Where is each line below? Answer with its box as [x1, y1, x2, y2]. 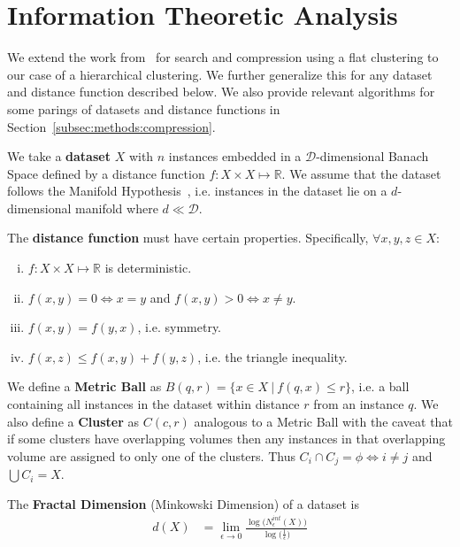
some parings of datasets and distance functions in [7, 99, 280, 118]
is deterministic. [104, 258, 192, 277]
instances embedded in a [168, 147, 302, 166]
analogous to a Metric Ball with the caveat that [194, 412, 453, 430]
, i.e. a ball [351, 377, 410, 396]
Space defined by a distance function [7, 164, 205, 182]
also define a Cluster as [7, 412, 140, 430]
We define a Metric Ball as [7, 377, 162, 396]
